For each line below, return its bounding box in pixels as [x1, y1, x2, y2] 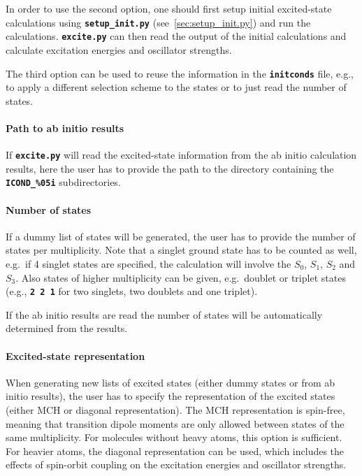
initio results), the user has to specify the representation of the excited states [6, 389, 335, 403]
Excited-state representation [6, 348, 145, 363]
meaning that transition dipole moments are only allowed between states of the [6, 416, 345, 431]
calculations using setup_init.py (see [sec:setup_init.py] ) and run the [6, 15, 311, 29]
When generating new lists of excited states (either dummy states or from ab [6, 375, 335, 389]
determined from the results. [6, 321, 128, 336]
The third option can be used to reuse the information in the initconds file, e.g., [6, 66, 354, 80]
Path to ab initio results [6, 120, 124, 135]
